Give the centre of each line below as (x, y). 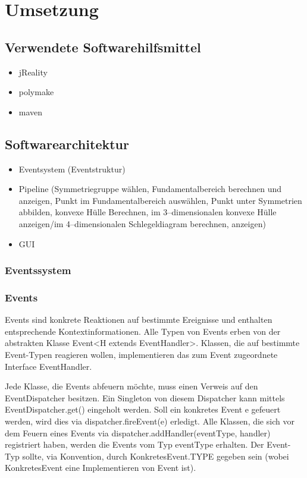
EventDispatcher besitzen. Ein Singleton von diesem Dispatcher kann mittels (145, 397)
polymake (36, 92)
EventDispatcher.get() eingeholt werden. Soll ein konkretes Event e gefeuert (143, 409)
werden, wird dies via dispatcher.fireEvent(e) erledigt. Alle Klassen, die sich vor (150, 421)
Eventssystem (38, 270)
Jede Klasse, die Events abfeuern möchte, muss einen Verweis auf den (131, 386)
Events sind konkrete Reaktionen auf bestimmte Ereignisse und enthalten (139, 320)
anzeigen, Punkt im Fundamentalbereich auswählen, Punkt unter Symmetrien (160, 200)
